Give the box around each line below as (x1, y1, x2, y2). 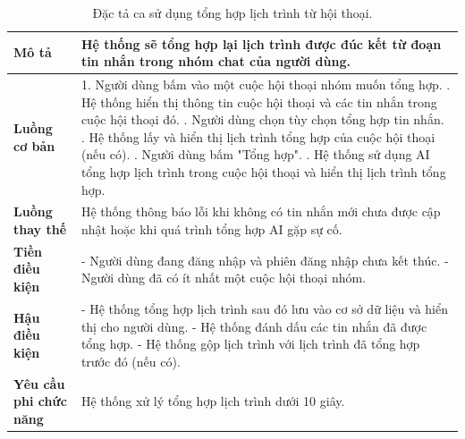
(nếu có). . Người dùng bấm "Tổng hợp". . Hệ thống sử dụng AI (80, 145, 430, 164)
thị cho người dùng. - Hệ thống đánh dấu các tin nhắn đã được (80, 317, 427, 335)
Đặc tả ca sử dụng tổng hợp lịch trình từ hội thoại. (92, 4, 373, 21)
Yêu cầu (13, 374, 65, 393)
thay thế (13, 220, 67, 239)
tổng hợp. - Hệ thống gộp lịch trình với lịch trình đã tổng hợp (80, 334, 420, 353)
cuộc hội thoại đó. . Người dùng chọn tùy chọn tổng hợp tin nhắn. (80, 110, 444, 129)
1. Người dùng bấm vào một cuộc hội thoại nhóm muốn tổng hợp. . (80, 75, 451, 94)
